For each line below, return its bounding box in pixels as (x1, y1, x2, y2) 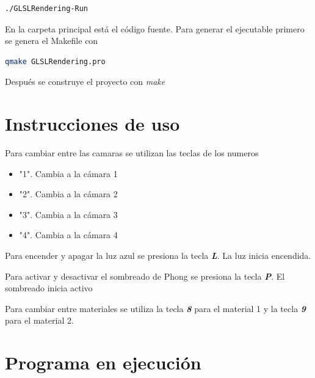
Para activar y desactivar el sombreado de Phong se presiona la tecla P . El (5, 269, 285, 282)
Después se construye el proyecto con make (5, 75, 165, 88)
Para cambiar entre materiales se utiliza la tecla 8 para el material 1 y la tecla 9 (5, 302, 306, 314)
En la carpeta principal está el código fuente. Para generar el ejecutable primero (5, 22, 305, 35)
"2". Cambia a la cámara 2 (19, 187, 118, 200)
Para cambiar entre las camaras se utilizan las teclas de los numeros (5, 147, 259, 159)
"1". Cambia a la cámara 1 (19, 167, 118, 180)
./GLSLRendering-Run (5, 4, 89, 13)
